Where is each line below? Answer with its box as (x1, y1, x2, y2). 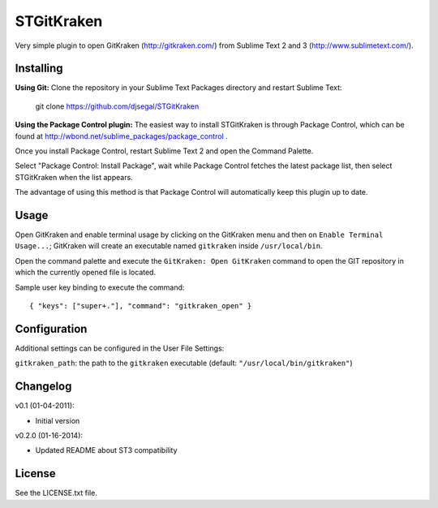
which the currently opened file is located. (15, 268, 157, 278)
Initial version (35, 415, 80, 425)
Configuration (15, 321, 88, 336)
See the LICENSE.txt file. (15, 488, 97, 498)
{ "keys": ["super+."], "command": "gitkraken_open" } (29, 301, 252, 311)
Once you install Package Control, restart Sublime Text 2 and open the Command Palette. (15, 146, 314, 156)
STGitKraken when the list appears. (15, 172, 133, 182)
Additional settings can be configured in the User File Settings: (15, 343, 225, 353)
